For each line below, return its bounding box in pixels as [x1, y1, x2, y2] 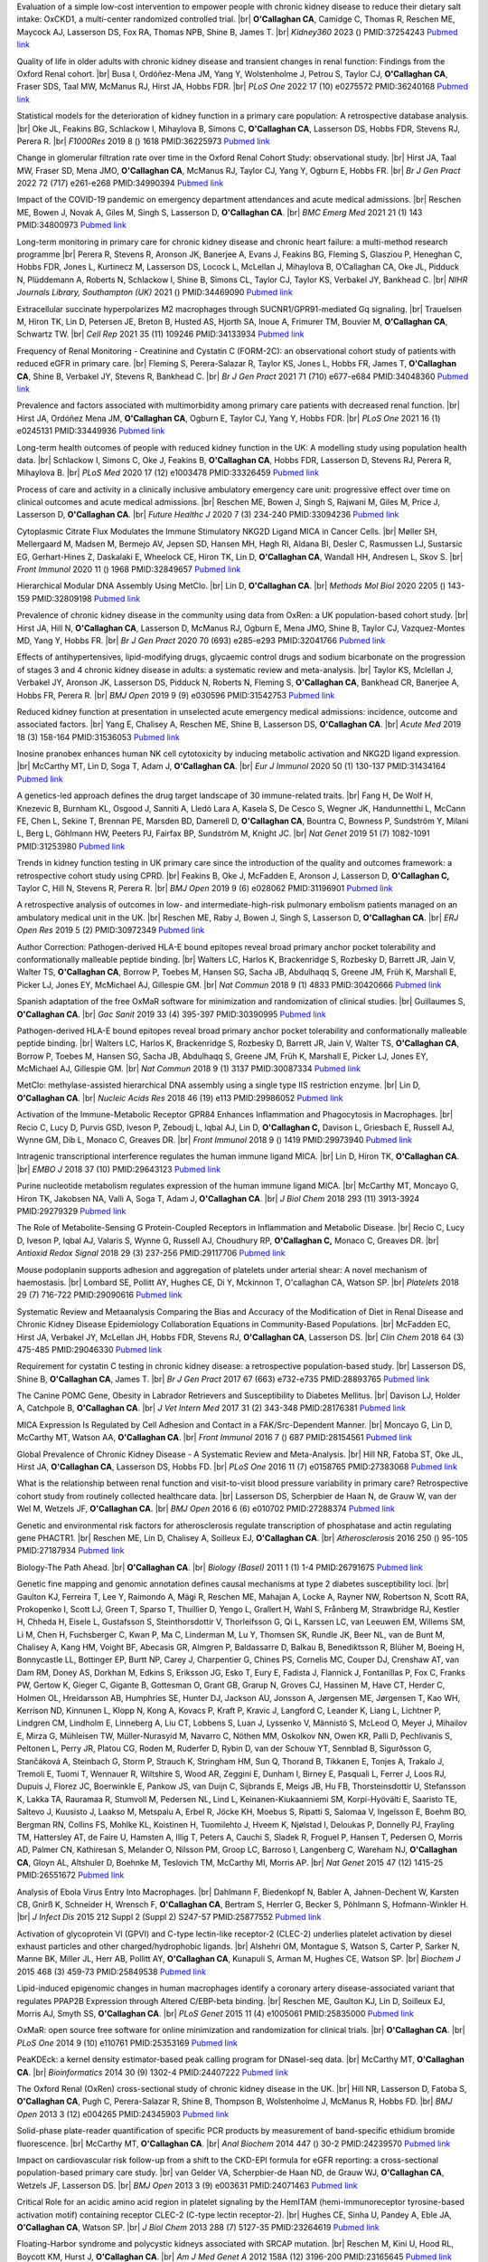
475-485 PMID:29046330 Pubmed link [16, 1344, 163, 1354]
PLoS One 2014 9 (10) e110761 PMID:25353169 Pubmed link [16, 2037, 239, 2048]
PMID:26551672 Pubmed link [16, 1869, 125, 1881]
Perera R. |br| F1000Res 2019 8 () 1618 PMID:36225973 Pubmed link [16, 136, 270, 147]
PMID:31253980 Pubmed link [16, 841, 126, 851]
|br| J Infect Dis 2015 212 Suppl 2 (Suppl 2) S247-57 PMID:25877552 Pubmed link [16, 1912, 322, 1923]
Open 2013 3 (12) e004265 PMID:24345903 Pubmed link [16, 2108, 230, 2119]
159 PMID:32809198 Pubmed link [16, 593, 140, 604]
